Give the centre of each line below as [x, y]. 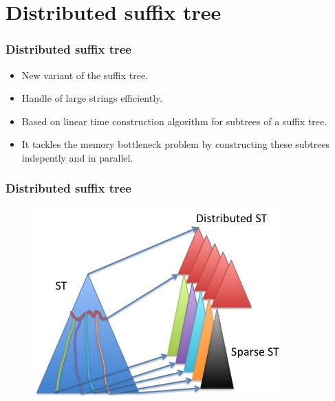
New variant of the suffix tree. [85, 75]
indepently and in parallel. [77, 157]
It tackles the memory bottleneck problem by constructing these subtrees [176, 144]
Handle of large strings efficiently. [92, 98]
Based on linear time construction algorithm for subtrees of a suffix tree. [174, 121]
